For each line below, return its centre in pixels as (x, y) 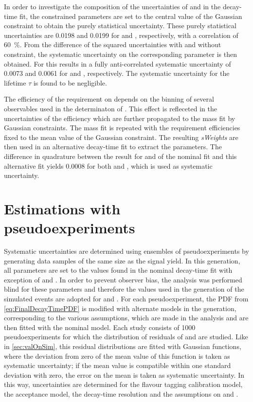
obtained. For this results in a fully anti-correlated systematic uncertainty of (117, 63)
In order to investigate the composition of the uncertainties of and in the (112, 6)
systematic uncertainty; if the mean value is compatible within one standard (117, 365)
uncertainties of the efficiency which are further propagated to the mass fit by (120, 118)
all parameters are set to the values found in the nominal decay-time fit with (118, 270)
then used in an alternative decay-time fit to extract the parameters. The (113, 147)
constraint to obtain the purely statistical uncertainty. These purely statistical (120, 26)
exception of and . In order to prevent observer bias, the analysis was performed (123, 279)
